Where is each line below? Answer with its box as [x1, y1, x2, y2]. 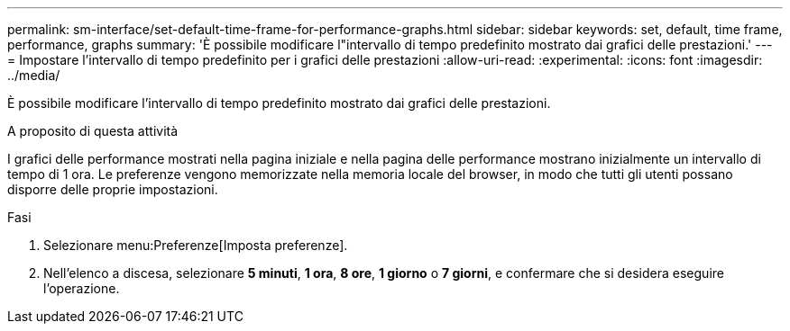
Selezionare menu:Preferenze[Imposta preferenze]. [43, 237, 348, 253]
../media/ [7, 67, 60, 83]
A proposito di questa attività [7, 123, 179, 139]
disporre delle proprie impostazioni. [7, 182, 218, 197]
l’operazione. [43, 281, 120, 296]
